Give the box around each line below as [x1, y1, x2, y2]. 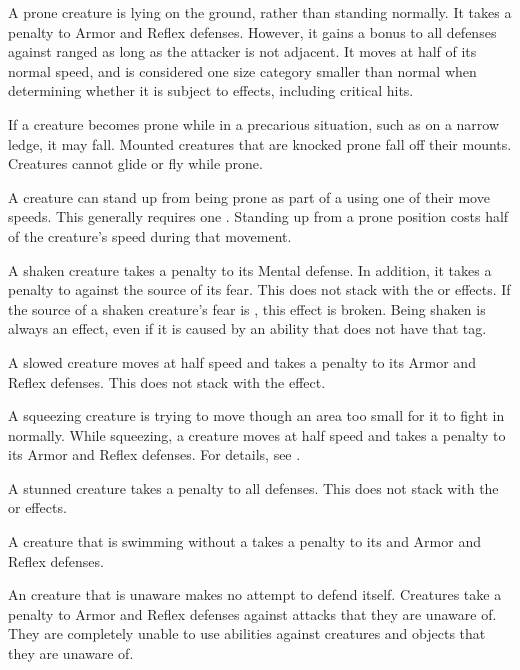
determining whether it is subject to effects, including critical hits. [8, 80, 414, 101]
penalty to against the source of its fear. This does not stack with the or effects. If [8, 279, 511, 300]
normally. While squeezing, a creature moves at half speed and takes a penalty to [8, 424, 506, 445]
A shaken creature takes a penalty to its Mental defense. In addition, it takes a [8, 259, 492, 280]
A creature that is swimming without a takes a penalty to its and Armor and [8, 531, 481, 552]
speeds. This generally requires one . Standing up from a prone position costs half [8, 206, 509, 227]
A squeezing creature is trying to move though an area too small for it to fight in [8, 405, 505, 426]
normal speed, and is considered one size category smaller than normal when [8, 60, 477, 81]
